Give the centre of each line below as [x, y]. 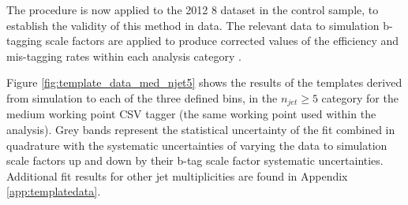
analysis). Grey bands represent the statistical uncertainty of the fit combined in [201, 130]
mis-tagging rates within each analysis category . [124, 56]
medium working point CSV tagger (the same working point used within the [191, 114]
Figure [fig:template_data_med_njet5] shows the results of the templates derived [204, 82]
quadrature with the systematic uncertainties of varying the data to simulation [197, 145]
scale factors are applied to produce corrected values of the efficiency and [222, 41]
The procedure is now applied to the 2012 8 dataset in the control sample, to [193, 9]
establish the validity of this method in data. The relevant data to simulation [193, 25]
